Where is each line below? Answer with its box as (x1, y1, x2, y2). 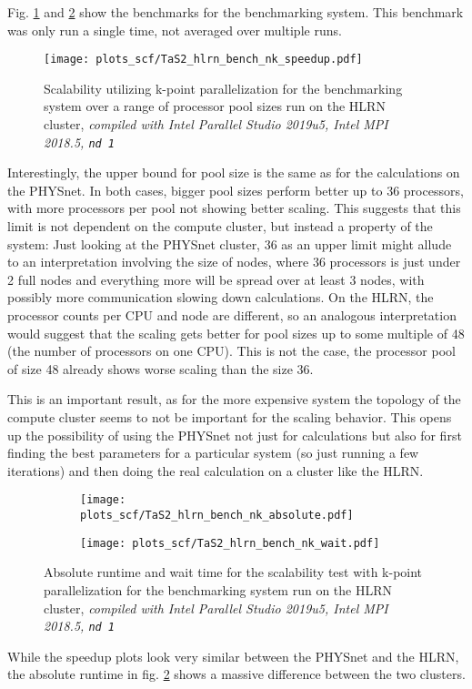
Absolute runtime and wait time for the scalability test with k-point (44, 562, 423, 582)
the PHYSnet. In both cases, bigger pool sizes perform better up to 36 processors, (7, 180, 464, 199)
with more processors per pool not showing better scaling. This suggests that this (7, 198, 461, 218)
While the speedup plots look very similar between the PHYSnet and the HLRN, (7, 646, 459, 665)
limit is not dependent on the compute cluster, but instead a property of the (7, 217, 433, 236)
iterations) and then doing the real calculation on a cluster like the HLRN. (7, 461, 424, 480)
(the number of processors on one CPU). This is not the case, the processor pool (7, 341, 456, 360)
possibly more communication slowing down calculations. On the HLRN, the (7, 288, 434, 307)
